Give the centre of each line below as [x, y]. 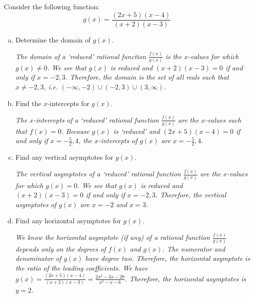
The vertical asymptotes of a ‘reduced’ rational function [98, 174]
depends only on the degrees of [61, 248]
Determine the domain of [53, 39]
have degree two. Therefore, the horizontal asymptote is [168, 258]
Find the [28, 103]
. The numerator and [194, 248]
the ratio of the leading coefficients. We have [82, 267]
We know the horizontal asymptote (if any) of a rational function [113, 237]
